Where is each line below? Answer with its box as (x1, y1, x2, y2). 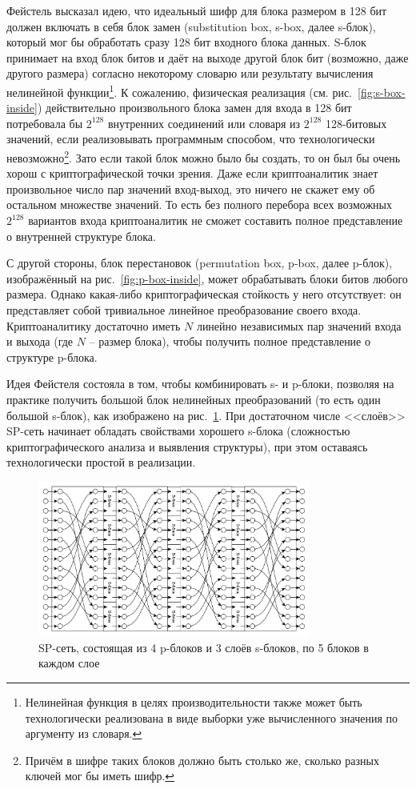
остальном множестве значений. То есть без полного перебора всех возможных (6, 196, 392, 213)
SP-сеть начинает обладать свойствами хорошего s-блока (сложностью (6, 423, 350, 439)
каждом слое (38, 655, 100, 671)
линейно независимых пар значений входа (196, 317, 402, 334)
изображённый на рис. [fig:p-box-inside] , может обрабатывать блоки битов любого (6, 270, 408, 286)
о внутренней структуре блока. (6, 227, 156, 244)
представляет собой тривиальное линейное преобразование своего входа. (6, 302, 362, 318)
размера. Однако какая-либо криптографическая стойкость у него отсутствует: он (6, 286, 402, 302)
